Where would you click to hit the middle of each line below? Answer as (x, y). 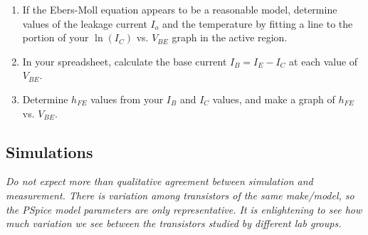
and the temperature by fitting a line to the (257, 23)
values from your (127, 99)
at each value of (324, 61)
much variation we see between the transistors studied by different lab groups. (174, 223)
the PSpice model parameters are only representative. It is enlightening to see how (184, 209)
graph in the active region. (230, 37)
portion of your (56, 37)
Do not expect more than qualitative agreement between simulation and (159, 181)
